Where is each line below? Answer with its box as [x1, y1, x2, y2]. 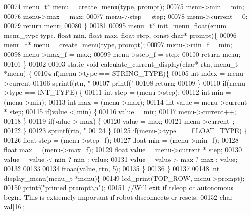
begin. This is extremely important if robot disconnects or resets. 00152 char [4, 192, 232, 202]
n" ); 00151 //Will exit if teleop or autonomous [95, 182, 233, 193]
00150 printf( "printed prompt [4, 182, 91, 193]
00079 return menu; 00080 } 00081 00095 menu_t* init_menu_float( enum [4, 20, 227, 31]
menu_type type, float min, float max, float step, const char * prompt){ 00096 [4, 30, 237, 40]
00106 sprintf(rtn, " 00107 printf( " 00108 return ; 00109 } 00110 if [33, 77, 227, 88]
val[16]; [4, 201, 25, 212]
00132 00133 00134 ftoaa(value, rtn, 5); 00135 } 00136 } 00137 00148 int [4, 163, 220, 174]
